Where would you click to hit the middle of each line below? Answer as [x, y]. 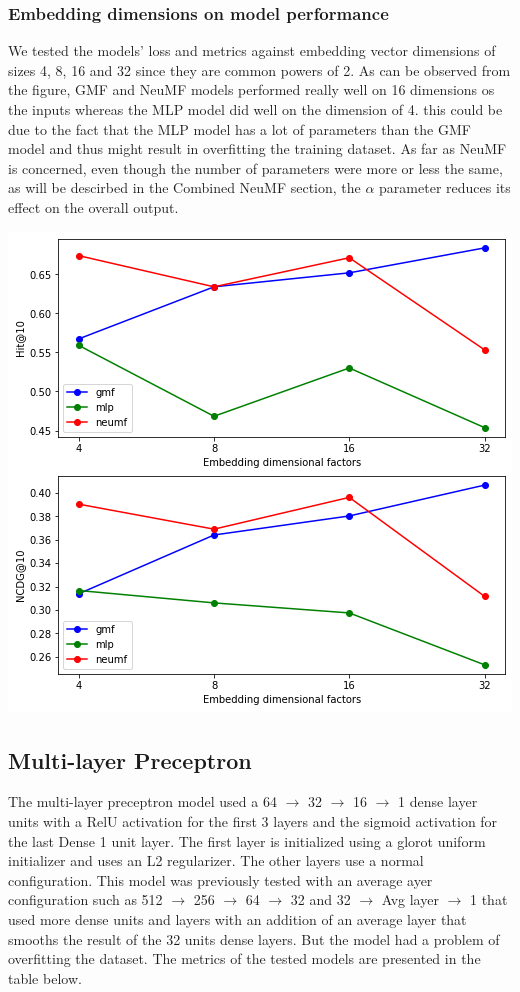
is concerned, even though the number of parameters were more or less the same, [255, 167]
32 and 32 [320, 899]
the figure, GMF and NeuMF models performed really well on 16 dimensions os [251, 89]
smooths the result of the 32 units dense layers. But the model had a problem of [254, 938]
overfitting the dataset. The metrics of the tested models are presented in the [244, 958]
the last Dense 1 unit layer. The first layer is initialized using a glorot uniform [247, 840]
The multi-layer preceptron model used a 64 [142, 801]
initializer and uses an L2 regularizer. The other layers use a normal [216, 860]
